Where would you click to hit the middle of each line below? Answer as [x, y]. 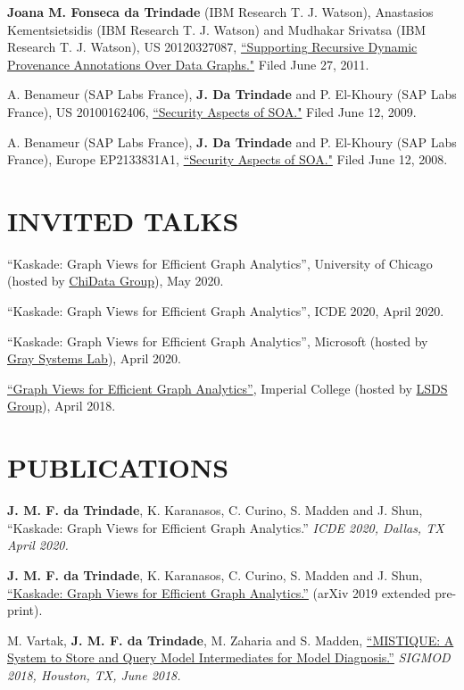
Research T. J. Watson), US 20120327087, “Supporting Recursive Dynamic [212, 47]
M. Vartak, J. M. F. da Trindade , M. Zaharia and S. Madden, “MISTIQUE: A [231, 640]
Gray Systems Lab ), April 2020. [94, 358]
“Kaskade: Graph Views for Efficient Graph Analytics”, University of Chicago [220, 263]
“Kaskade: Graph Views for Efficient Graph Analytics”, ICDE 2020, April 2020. [226, 311]
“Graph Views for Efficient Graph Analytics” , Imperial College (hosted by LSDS [228, 388]
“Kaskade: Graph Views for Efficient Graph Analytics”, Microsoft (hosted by [218, 341]
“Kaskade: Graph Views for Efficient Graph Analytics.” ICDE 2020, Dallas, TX [226, 527]
